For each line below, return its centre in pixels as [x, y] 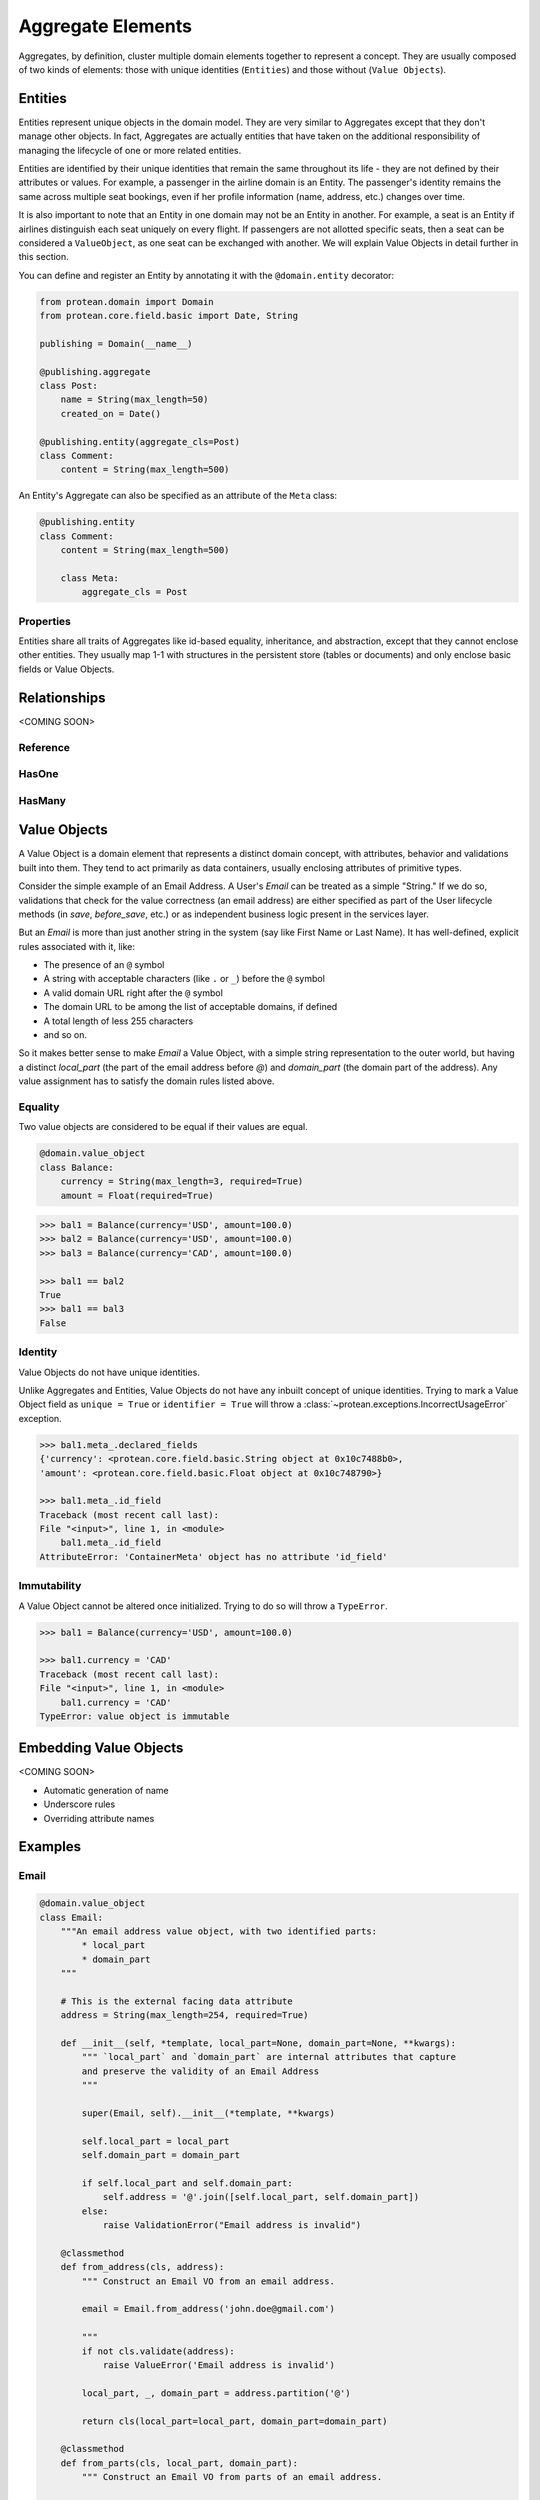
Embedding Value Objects [101, 1748]
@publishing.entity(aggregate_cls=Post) [139, 441]
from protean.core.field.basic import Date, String [169, 316]
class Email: [71, 1917]
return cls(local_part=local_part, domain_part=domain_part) [234, 2421]
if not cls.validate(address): [158, 2351]
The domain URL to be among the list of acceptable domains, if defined [190, 1007]
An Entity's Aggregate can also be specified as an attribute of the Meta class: [178, 496]
